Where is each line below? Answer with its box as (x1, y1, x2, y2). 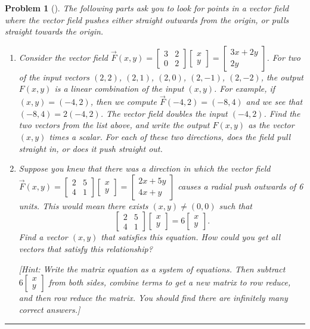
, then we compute (90, 95, 157, 108)
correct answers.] (18, 303, 80, 315)
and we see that (246, 95, 303, 108)
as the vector (248, 119, 294, 131)
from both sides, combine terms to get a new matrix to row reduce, (48, 276, 291, 288)
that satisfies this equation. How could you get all (101, 231, 280, 243)
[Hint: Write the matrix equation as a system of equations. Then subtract (18, 262, 286, 275)
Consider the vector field (18, 51, 108, 63)
